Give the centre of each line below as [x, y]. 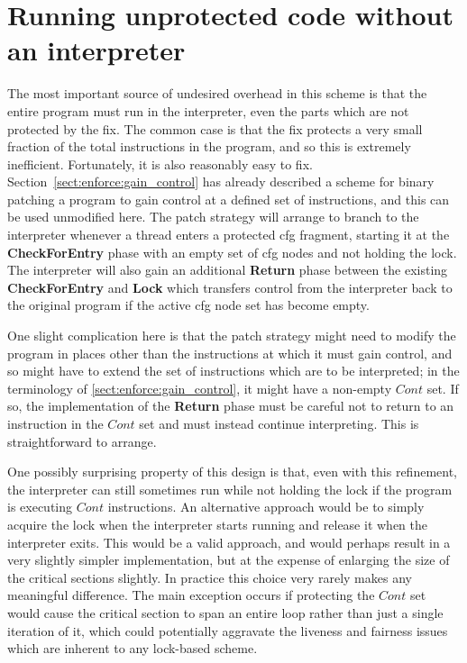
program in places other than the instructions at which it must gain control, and [230, 353]
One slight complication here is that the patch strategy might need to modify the [232, 336]
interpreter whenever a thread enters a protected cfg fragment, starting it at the [229, 235]
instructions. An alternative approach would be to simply [266, 507]
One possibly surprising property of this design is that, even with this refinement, [233, 472]
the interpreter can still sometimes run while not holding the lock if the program [230, 489]
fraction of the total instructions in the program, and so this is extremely [209, 146]
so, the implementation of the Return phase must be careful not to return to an [231, 406]
